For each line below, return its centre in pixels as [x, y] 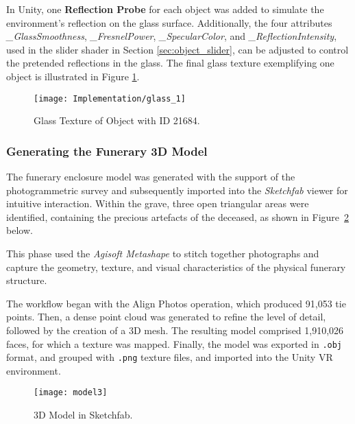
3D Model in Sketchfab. [83, 415]
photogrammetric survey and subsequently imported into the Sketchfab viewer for [177, 190]
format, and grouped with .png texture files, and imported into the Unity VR [170, 357]
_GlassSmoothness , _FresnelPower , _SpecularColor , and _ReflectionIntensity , [172, 36]
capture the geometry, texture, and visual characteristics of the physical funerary [176, 267]
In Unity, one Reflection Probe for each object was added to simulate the [165, 9]
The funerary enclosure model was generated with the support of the [151, 177]
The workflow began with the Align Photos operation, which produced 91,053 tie [176, 303]
